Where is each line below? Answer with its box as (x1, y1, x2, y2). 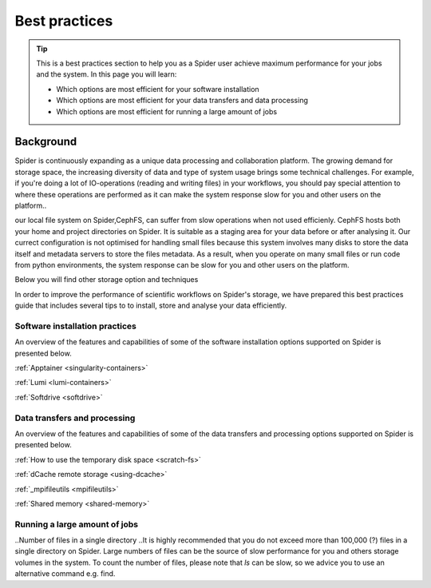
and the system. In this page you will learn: (36, 70, 177, 79)
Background (14, 135, 77, 149)
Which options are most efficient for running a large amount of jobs (56, 106, 278, 116)
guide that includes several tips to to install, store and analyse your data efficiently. (14, 300, 287, 311)
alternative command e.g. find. (14, 569, 116, 578)
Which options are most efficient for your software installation (56, 84, 259, 93)
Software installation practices (14, 320, 137, 332)
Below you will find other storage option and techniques (14, 275, 199, 284)
